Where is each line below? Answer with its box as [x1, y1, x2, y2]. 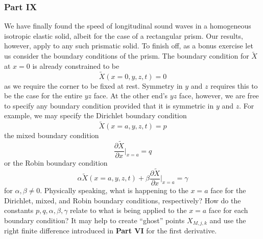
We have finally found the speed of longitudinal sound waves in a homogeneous [4, 20, 251, 31]
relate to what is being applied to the [70, 205, 187, 216]
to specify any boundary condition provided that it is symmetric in [4, 100, 214, 111]
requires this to [210, 80, 258, 91]
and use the [209, 215, 246, 225]
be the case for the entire [4, 90, 82, 101]
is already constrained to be [32, 60, 119, 71]
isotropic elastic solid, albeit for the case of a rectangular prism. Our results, [4, 30, 243, 41]
